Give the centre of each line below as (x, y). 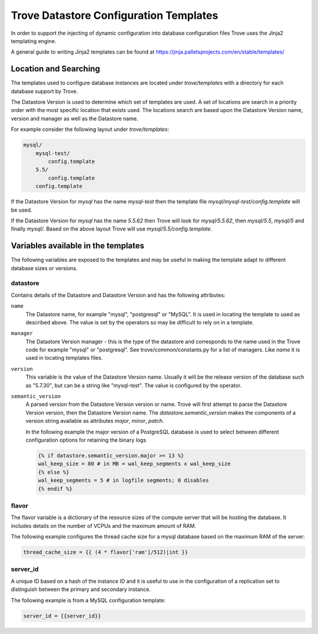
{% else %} (54, 472)
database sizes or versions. (44, 268)
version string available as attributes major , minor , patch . (95, 421)
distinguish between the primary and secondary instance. (81, 589)
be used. (21, 210)
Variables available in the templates (77, 246)
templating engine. (34, 41)
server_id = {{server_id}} (62, 616)
